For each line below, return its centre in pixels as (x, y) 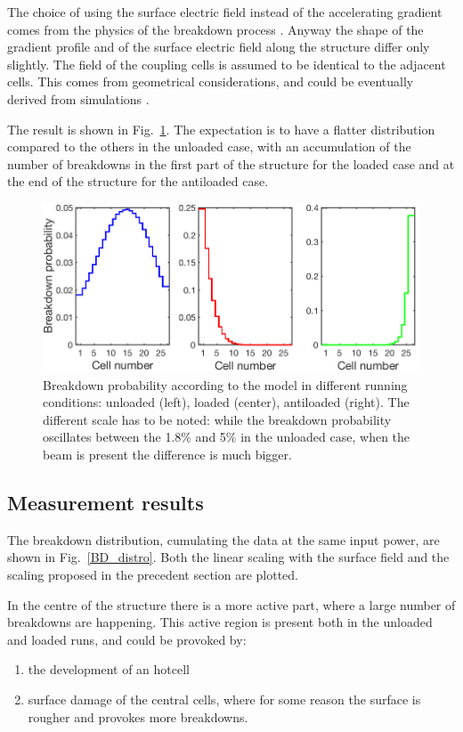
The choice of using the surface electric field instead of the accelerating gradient (225, 12)
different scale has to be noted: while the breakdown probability (217, 419)
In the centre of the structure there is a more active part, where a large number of (231, 604)
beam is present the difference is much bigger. (167, 454)
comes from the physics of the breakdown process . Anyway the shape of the (215, 29)
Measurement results (106, 502)
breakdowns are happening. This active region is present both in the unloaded (220, 622)
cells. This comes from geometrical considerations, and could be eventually (211, 81)
